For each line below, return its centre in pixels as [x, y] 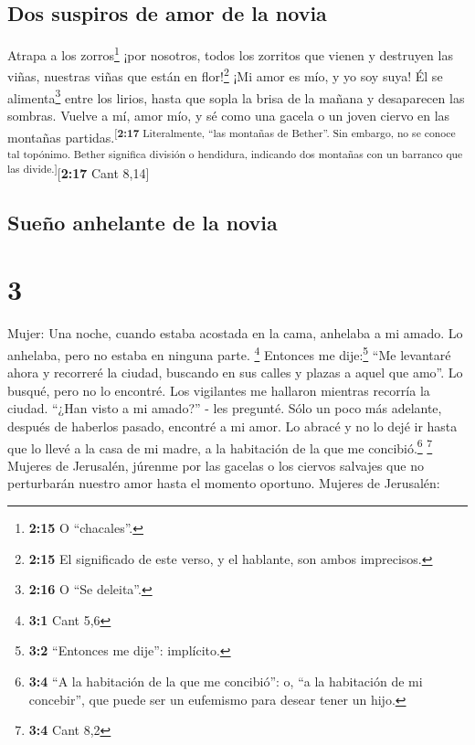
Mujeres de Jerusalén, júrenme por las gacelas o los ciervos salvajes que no [216, 465]
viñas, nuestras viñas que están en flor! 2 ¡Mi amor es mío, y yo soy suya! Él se [225, 75]
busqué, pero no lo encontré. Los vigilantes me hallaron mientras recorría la [219, 390]
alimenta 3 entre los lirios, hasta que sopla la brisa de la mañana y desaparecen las [236, 96]
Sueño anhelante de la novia [142, 222]
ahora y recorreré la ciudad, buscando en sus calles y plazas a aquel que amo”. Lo [235, 372]
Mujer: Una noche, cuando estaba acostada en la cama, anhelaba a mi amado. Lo [235, 333]
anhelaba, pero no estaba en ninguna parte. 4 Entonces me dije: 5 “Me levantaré [229, 353]
